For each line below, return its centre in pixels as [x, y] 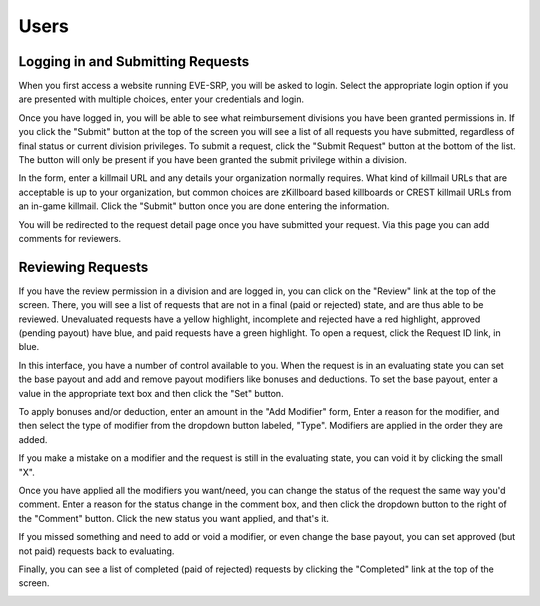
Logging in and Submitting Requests [134, 61]
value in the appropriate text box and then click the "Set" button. [151, 393]
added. [33, 439]
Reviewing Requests [83, 266]
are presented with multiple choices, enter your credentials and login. [161, 99]
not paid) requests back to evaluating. [96, 551]
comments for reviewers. [70, 238]
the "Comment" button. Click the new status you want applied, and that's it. [174, 518]
